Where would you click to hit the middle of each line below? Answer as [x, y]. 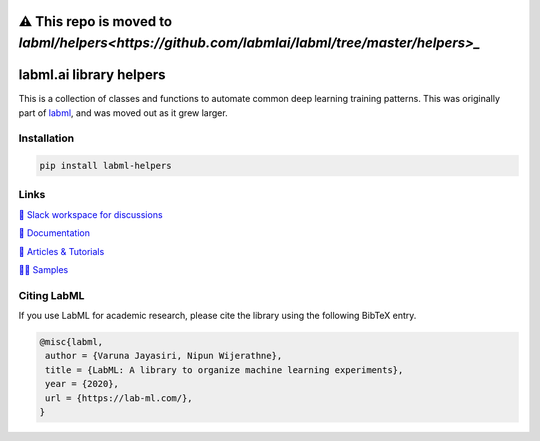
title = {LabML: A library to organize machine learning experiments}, [224, 369]
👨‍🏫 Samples [43, 269]
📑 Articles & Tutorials [61, 251]
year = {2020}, [82, 384]
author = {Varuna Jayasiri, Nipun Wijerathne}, [164, 356]
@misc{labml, [71, 342]
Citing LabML [51, 295]
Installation [46, 138]
